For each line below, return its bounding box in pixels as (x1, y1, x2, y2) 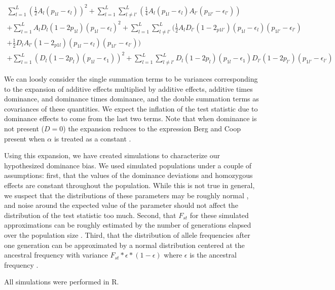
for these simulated (190, 209, 249, 220)
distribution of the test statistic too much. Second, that (4, 209, 176, 220)
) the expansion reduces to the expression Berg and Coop (63, 123, 241, 133)
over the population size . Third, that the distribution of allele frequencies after (4, 229, 250, 240)
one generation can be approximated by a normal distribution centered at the (4, 239, 245, 250)
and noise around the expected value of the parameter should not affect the (4, 200, 238, 210)
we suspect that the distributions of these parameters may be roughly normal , (4, 190, 249, 200)
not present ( (4, 123, 45, 133)
